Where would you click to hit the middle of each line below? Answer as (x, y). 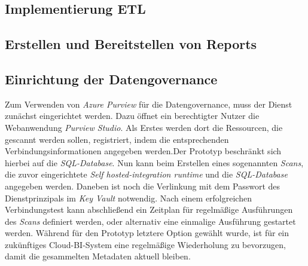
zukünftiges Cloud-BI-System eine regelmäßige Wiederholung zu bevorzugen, (145, 244)
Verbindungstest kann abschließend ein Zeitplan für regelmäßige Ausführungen (149, 210)
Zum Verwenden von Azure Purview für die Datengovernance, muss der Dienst (149, 104)
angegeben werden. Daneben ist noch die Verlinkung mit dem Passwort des (143, 186)
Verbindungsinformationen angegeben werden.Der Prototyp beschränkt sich (143, 151)
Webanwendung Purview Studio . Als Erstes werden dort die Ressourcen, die (144, 127)
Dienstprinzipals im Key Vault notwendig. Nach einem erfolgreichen (128, 198)
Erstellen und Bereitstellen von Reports (131, 44)
